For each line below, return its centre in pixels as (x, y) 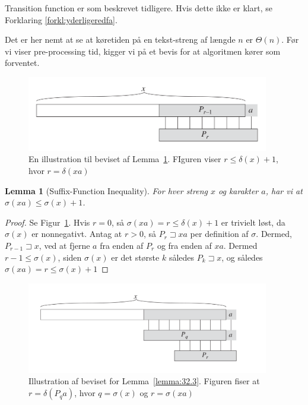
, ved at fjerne (64, 245)
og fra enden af (184, 245)
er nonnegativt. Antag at (77, 234)
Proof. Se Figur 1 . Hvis (47, 222)
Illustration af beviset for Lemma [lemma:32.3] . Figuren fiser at (144, 381)
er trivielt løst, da (253, 222)
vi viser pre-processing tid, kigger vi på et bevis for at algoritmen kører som (143, 51)
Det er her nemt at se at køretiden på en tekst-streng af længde (120, 39)
